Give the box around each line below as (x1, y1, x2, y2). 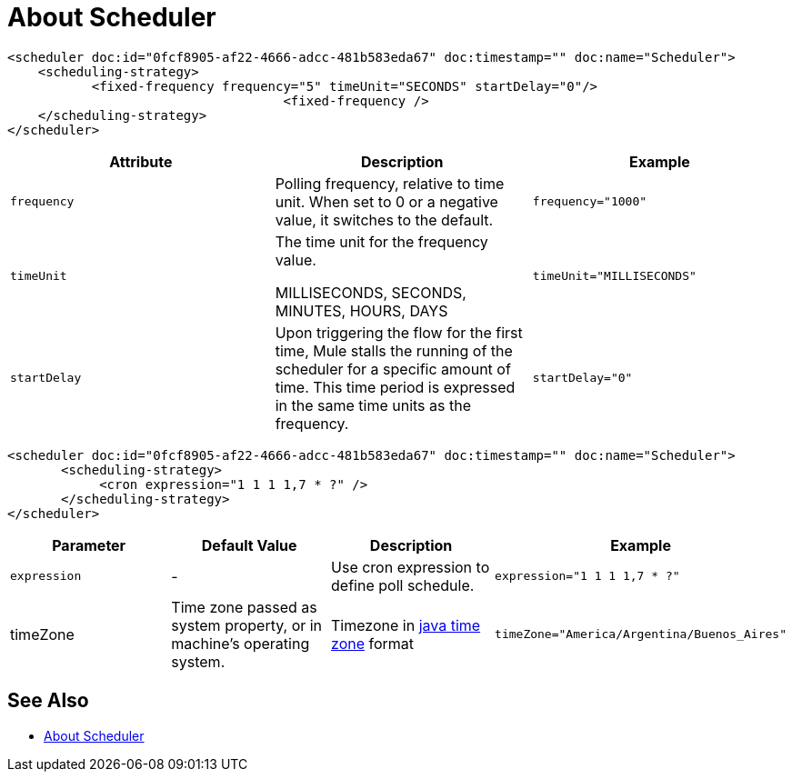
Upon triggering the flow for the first (275, 323, 523, 342)
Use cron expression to (331, 557, 490, 576)
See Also (7, 689, 89, 713)
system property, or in (171, 615, 323, 634)
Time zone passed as (171, 597, 317, 616)
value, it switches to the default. (275, 210, 494, 229)
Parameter (52, 535, 126, 554)
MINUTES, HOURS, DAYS (275, 301, 448, 320)
